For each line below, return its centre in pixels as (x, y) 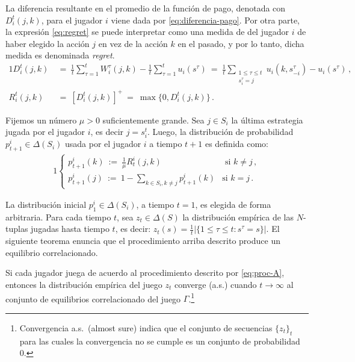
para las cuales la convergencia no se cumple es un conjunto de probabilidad (160, 341)
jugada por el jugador (45, 132)
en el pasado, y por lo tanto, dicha (241, 43)
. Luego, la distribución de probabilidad (221, 132)
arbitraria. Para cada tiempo (58, 217)
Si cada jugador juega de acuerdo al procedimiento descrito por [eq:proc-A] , (145, 273)
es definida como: (237, 144)
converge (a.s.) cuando (215, 285)
